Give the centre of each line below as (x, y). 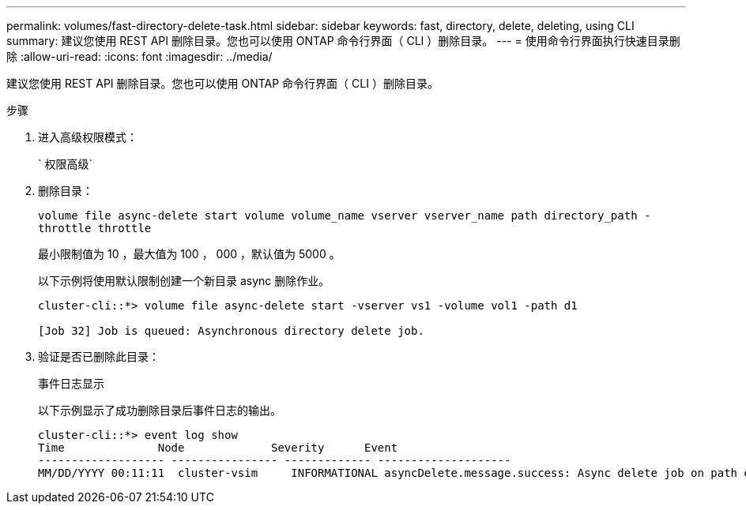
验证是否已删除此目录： (99, 356)
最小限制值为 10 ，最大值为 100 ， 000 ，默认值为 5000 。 (189, 254)
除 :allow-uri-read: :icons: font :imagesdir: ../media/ (139, 56)
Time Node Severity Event (218, 448)
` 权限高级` (65, 164)
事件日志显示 (71, 384)
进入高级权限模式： (88, 137)
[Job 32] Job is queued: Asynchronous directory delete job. (231, 331)
